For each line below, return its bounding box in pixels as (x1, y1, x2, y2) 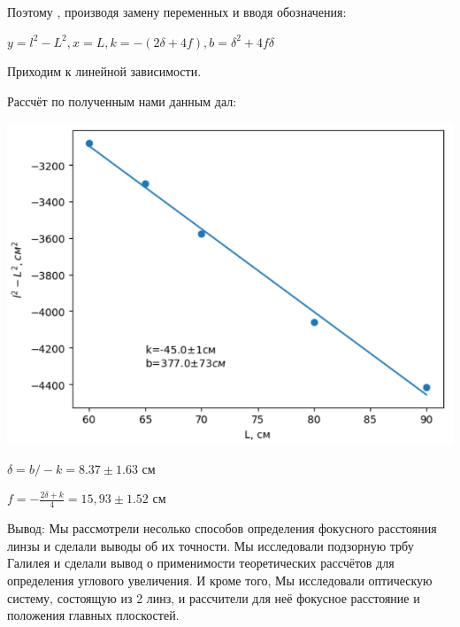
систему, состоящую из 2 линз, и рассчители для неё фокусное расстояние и (7, 588, 420, 607)
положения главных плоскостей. (7, 606, 180, 624)
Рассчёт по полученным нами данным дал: (7, 91, 237, 110)
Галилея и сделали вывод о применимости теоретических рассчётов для (7, 553, 395, 572)
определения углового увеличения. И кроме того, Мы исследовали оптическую (7, 571, 433, 590)
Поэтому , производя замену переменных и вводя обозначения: (7, 3, 347, 20)
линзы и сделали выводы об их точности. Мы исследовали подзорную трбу (7, 536, 414, 554)
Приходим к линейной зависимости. (7, 62, 202, 81)
